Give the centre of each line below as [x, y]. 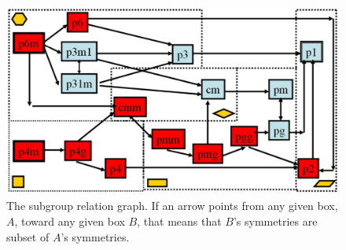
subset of [28, 236]
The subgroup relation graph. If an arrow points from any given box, [172, 206]
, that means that [179, 221]
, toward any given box [70, 221]
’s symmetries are [275, 221]
